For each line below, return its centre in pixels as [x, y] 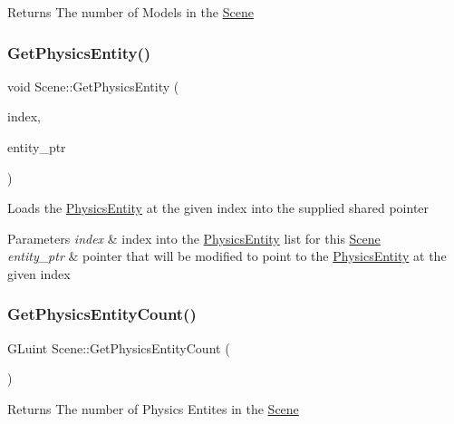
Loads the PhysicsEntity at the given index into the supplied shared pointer [218, 208]
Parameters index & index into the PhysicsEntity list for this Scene [194, 238]
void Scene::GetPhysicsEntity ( [93, 86]
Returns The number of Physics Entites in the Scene [153, 408]
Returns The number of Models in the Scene [130, 12]
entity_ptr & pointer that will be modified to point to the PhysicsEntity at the [227, 256]
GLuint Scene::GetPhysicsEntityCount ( [119, 347]
